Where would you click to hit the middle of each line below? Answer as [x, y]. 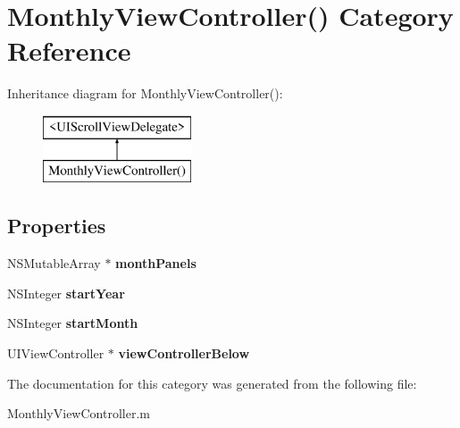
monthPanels [156, 263]
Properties [57, 226]
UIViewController [56, 353]
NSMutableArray [54, 263]
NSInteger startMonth [73, 323]
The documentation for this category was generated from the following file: [212, 383]
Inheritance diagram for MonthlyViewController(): [145, 93]
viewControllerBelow [184, 353]
